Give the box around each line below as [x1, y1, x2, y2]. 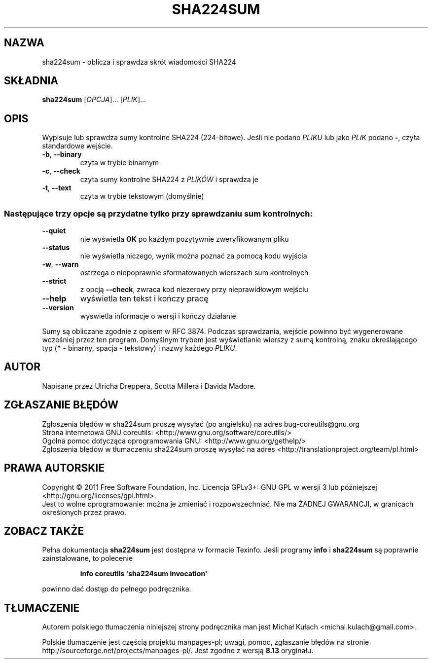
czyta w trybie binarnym [80, 158, 159, 167]
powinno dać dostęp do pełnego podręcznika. [42, 585, 191, 593]
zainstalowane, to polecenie [42, 554, 133, 563]
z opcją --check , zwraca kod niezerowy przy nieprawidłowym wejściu [80, 285, 308, 294]
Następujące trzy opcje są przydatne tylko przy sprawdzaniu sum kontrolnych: [4, 208, 313, 219]
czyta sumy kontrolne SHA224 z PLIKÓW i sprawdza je [80, 175, 259, 184]
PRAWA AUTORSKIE [4, 462, 105, 475]
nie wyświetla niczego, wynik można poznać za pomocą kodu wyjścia [80, 252, 307, 260]
